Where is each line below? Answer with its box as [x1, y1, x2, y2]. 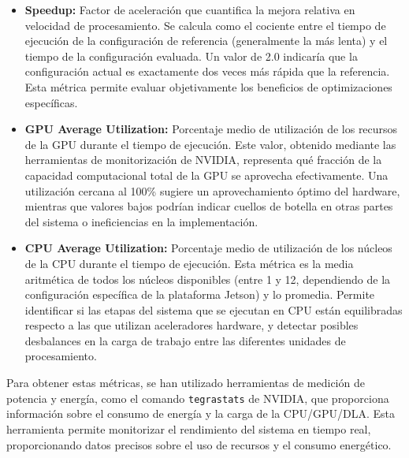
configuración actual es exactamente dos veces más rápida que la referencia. [24, 63, 390, 80]
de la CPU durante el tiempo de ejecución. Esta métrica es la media [24, 255, 354, 271]
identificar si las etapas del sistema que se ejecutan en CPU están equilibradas [24, 301, 403, 318]
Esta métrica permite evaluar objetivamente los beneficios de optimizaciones [24, 78, 392, 95]
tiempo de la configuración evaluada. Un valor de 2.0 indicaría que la [24, 47, 358, 64]
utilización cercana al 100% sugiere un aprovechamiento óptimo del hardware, [24, 182, 400, 199]
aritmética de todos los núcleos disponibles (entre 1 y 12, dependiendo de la [24, 270, 391, 287]
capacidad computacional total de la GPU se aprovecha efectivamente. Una [24, 166, 389, 183]
